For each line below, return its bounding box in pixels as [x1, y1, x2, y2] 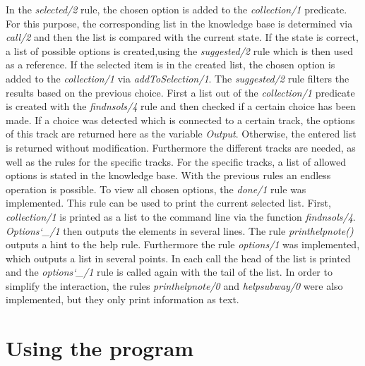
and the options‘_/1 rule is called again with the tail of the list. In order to [6, 264, 333, 279]
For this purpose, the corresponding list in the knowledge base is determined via [6, 16, 353, 30]
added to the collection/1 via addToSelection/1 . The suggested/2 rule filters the [6, 71, 349, 85]
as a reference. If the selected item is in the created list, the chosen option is [6, 57, 335, 72]
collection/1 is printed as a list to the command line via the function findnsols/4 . [6, 209, 356, 224]
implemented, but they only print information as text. [6, 292, 239, 307]
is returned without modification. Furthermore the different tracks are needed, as [6, 140, 356, 154]
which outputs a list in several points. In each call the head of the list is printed [6, 250, 351, 265]
